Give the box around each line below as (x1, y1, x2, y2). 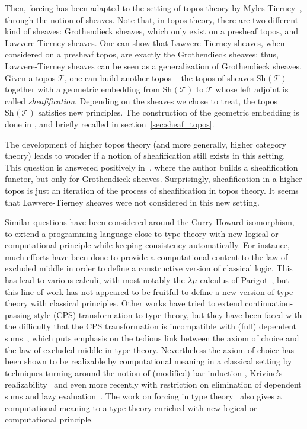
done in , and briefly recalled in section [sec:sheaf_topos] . (5, 117, 215, 130)
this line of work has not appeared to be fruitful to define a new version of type (5, 285, 293, 297)
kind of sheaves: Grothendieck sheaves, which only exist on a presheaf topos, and (5, 25, 298, 37)
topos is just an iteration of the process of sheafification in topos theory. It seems (5, 184, 299, 196)
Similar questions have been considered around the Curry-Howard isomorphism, (5, 216, 295, 228)
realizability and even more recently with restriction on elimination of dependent (5, 378, 302, 390)
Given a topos (5, 71, 56, 84)
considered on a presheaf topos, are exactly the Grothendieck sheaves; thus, (5, 48, 279, 60)
